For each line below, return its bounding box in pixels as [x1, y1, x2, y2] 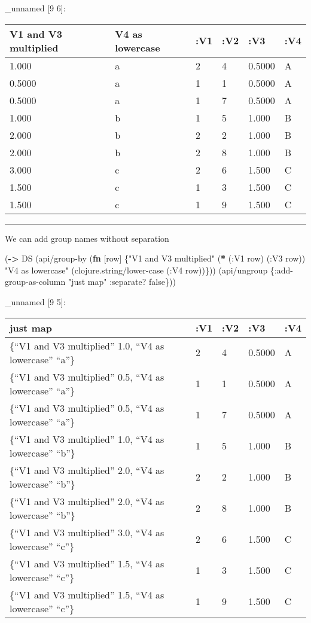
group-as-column [5, 275, 66, 288]
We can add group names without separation [5, 232, 169, 244]
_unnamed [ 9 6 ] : [5, 2, 66, 14]
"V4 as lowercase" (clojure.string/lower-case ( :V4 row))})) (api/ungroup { [5, 263, 275, 276]
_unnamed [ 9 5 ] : [5, 295, 66, 308]
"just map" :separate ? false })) [68, 275, 176, 288]
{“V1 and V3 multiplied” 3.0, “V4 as [10, 525, 164, 539]
